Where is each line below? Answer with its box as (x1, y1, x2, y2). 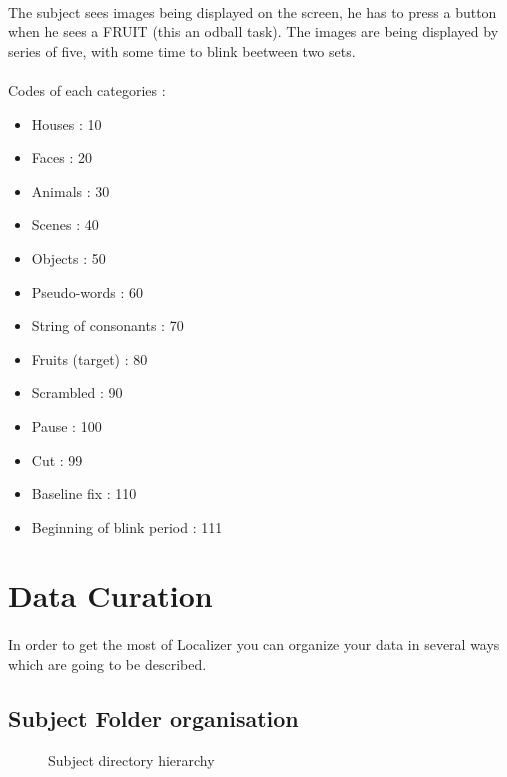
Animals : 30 (31, 180, 110, 201)
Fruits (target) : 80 (31, 348, 148, 369)
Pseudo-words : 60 (31, 281, 144, 302)
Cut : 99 (31, 449, 83, 470)
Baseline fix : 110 (31, 483, 137, 504)
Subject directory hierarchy (48, 749, 215, 770)
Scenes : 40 (31, 214, 99, 235)
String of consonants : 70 (31, 315, 184, 336)
